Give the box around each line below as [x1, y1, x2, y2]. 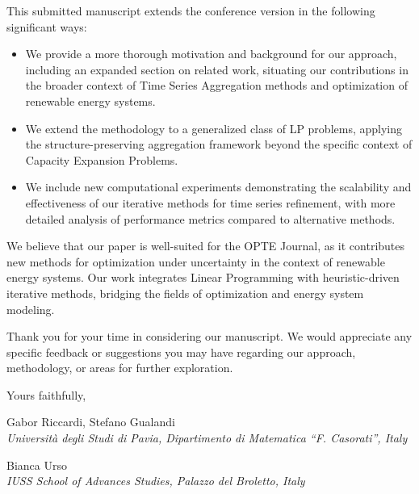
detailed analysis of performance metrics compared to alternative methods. [25, 210, 396, 227]
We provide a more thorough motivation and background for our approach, [25, 45, 397, 62]
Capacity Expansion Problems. [25, 151, 178, 168]
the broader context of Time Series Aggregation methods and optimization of [25, 77, 408, 94]
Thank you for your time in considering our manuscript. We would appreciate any [6, 328, 413, 345]
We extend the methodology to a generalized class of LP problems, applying [25, 119, 402, 136]
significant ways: [6, 18, 87, 35]
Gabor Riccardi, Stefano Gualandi [6, 413, 175, 430]
